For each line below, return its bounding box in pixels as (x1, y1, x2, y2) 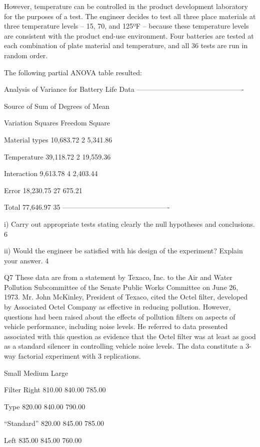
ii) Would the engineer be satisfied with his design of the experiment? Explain (4, 245, 243, 256)
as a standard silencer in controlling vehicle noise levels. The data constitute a (4, 341, 243, 351)
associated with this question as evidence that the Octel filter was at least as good (4, 331, 256, 341)
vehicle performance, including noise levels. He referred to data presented (4, 321, 228, 332)
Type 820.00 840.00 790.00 (4, 401, 85, 411)
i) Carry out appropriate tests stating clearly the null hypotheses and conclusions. (4, 218, 255, 229)
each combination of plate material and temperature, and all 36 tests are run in (4, 40, 248, 51)
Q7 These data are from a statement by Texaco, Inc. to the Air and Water (4, 272, 232, 282)
